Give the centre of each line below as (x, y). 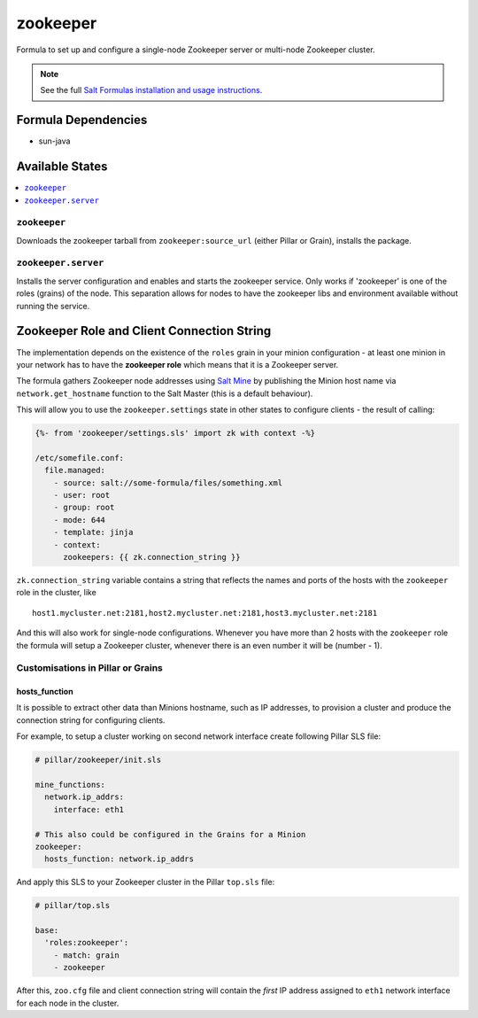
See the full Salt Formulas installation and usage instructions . (151, 90)
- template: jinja (93, 532)
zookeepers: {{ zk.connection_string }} (152, 557)
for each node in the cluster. (68, 1003)
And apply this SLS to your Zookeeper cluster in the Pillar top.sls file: (146, 882)
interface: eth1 (89, 809)
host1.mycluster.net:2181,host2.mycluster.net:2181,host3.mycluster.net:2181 (205, 613)
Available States (62, 167)
